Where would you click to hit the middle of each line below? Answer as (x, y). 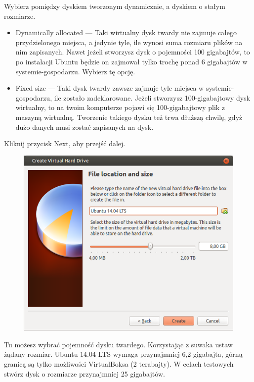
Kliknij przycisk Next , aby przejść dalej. (65, 143)
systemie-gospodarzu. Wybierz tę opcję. (75, 71)
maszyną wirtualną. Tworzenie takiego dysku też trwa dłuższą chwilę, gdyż (129, 117)
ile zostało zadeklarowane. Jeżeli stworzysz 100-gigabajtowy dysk (152, 97)
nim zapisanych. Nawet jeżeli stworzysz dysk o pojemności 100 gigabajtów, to (133, 52)
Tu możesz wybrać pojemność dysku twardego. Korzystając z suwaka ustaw (118, 344)
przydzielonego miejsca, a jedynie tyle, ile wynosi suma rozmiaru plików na (129, 42)
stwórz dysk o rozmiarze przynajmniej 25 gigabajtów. (85, 373)
